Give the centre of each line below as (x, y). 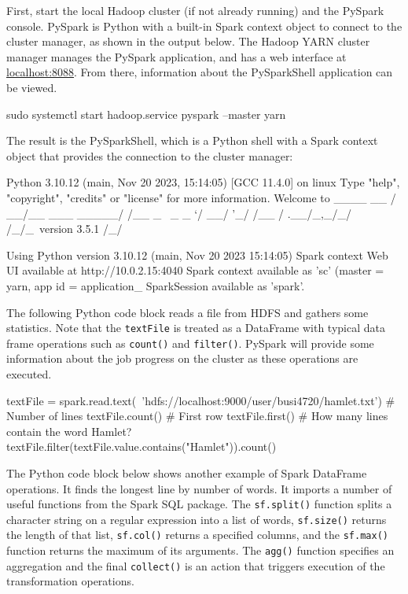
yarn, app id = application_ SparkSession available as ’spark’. (156, 285)
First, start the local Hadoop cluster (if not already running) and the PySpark (195, 10)
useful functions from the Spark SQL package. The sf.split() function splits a (199, 504)
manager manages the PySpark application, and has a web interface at (176, 56)
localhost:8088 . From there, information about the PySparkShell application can (200, 72)
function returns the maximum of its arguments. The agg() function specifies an (200, 550)
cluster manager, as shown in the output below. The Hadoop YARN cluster (188, 41)
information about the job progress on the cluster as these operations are (182, 358)
